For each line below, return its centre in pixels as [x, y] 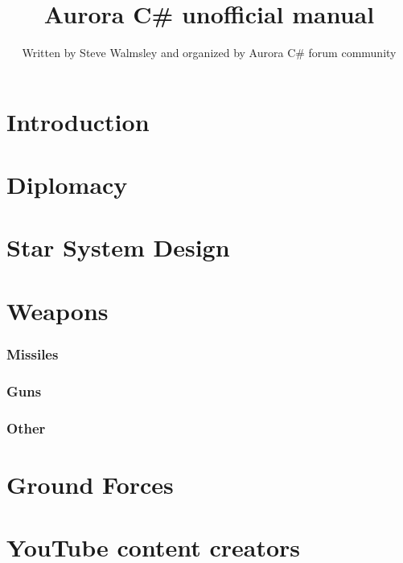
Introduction [78, 121]
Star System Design [118, 247]
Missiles [33, 353]
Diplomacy [67, 185]
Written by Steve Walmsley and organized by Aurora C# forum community [209, 53]
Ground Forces [90, 484]
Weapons [58, 310]
